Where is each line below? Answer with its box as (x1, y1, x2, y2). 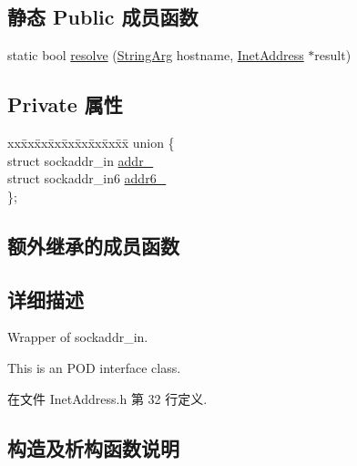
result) (314, 46, 352, 65)
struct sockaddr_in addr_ (7, 150, 154, 170)
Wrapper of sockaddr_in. (7, 327, 148, 347)
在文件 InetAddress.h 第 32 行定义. (7, 388, 208, 408)
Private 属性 (7, 90, 123, 119)
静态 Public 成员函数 (7, 3, 199, 31)
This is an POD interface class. (7, 357, 181, 377)
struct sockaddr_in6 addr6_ (7, 169, 167, 188)
